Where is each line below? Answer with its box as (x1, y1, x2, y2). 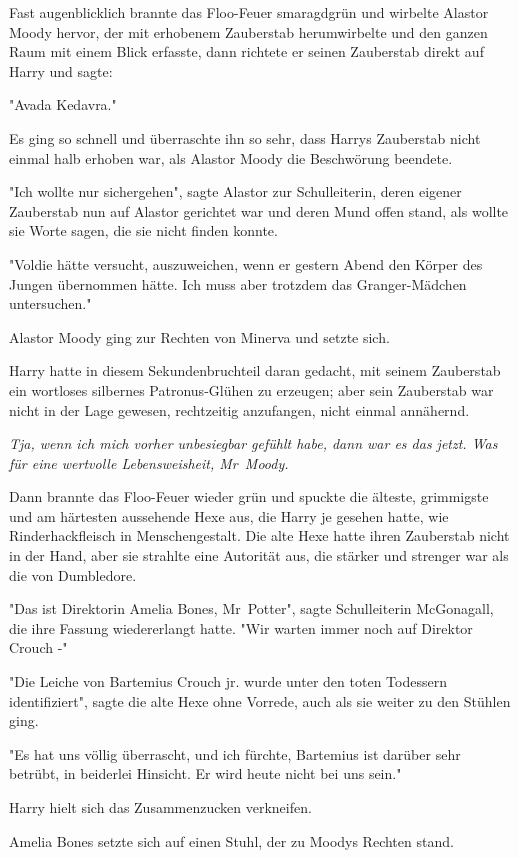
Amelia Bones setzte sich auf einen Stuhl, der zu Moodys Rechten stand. (9, 830, 454, 851)
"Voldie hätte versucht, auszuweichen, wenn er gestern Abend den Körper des (9, 253, 483, 274)
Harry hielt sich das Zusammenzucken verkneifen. (9, 797, 312, 817)
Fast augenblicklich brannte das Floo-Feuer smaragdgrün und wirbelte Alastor (9, 2, 489, 22)
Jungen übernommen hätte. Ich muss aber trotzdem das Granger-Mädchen (9, 273, 467, 294)
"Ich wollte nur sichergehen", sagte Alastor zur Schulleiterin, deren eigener (9, 181, 462, 202)
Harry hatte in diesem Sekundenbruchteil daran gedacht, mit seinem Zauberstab (9, 360, 501, 381)
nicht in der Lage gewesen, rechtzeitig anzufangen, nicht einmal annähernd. (9, 399, 470, 420)
